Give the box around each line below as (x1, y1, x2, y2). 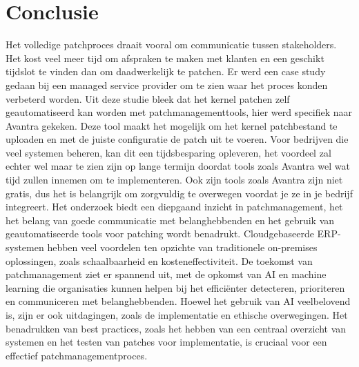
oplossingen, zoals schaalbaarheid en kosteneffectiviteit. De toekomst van (6, 253, 313, 268)
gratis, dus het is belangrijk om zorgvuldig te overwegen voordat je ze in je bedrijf (6, 186, 353, 200)
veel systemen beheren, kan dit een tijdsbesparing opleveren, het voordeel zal (6, 145, 331, 159)
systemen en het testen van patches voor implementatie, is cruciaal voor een (6, 335, 327, 349)
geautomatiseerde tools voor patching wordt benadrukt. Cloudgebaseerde (6, 226, 314, 241)
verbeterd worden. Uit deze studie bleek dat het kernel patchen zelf (6, 91, 290, 106)
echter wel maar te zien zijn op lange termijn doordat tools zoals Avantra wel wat (6, 159, 350, 173)
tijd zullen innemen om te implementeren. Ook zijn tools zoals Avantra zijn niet (6, 172, 343, 187)
